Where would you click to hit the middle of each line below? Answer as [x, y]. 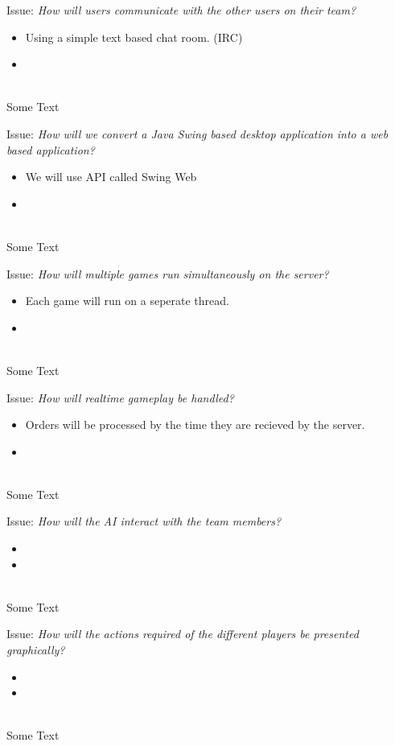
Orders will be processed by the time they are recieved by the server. [195, 425]
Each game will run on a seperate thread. [127, 301]
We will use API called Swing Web [111, 177]
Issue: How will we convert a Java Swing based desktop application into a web [197, 133]
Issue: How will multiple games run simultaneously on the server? [168, 273]
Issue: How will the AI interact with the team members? [144, 521]
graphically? [36, 650]
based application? [51, 149]
